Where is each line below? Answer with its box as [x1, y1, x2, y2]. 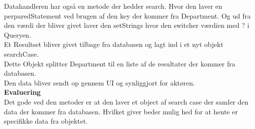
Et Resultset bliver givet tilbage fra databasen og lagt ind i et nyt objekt [4, 39, 224, 49]
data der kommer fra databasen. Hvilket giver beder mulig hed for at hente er [4, 106, 238, 116]
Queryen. [4, 29, 31, 40]
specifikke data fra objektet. [4, 116, 88, 126]
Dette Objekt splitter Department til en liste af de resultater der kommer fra [4, 58, 235, 68]
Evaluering [4, 87, 41, 97]
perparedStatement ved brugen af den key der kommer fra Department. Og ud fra [4, 10, 251, 21]
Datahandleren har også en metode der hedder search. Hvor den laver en [4, 1, 223, 11]
